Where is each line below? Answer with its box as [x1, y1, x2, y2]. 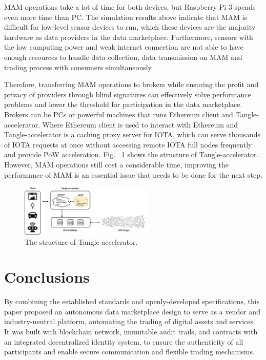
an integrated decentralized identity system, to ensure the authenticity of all [4, 336, 243, 347]
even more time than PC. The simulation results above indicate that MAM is [4, 11, 248, 22]
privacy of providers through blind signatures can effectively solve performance [4, 89, 251, 99]
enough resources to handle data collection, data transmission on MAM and [4, 51, 242, 62]
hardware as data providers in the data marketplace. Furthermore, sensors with [4, 31, 253, 42]
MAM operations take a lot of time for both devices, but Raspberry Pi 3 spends [4, 2, 256, 12]
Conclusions [4, 266, 90, 287]
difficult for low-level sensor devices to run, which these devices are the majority [4, 22, 256, 32]
